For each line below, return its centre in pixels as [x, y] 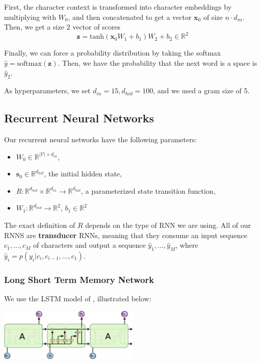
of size [213, 17]
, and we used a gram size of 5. [201, 90]
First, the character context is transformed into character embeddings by [118, 7]
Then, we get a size [34, 27]
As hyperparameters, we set [47, 90]
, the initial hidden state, [83, 174]
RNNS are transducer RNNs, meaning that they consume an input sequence [126, 235]
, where [187, 245]
